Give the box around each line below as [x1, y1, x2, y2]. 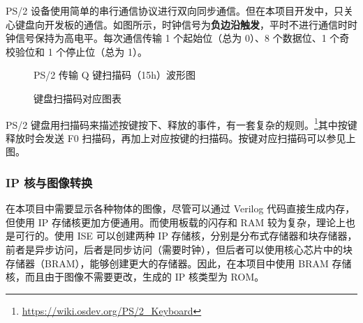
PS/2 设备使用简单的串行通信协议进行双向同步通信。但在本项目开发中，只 [6, 3, 343, 17]
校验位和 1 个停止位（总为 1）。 [6, 44, 147, 58]
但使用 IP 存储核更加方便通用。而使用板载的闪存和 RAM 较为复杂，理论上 [6, 214, 346, 229]
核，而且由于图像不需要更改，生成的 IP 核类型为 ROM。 [6, 269, 265, 284]
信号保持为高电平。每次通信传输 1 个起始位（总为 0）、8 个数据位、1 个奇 [15, 31, 350, 45]
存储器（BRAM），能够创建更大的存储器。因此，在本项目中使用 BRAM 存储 [6, 255, 352, 270]
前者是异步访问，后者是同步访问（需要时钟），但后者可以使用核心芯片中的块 [6, 242, 353, 256]
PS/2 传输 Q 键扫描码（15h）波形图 [34, 68, 195, 82]
